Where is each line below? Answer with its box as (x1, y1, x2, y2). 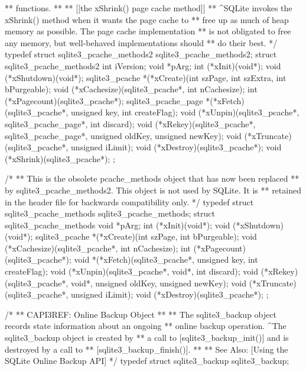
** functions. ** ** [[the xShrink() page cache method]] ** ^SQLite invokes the (5, 2, 292, 14)
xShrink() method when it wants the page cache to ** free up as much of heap (5, 13, 289, 25)
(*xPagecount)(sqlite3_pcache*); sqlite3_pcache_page (5, 94, 203, 107)
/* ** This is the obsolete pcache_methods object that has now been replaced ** (5, 172, 300, 185)
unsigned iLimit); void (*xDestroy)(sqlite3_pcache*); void (71, 141, 282, 153)
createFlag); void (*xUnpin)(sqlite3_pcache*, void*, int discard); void (5, 265, 259, 278)
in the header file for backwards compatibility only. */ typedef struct (5, 195, 254, 208)
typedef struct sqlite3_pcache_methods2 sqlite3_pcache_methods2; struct (5, 48, 277, 60)
